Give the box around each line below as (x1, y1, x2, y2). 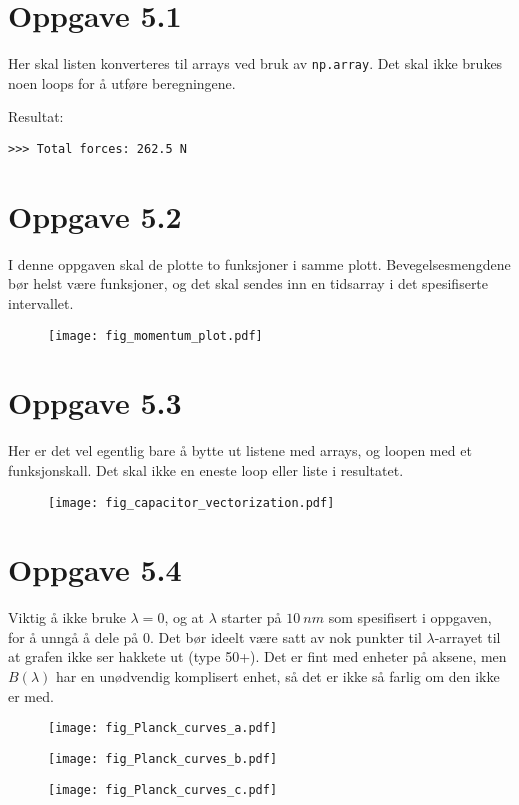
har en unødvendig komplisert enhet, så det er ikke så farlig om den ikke (55, 666, 500, 687)
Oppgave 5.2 (8, 195, 182, 236)
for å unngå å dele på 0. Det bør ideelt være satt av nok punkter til (8, 626, 422, 647)
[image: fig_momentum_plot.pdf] (48, 328, 263, 343)
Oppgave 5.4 (8, 549, 182, 590)
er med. (8, 685, 54, 706)
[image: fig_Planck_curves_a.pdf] (48, 721, 278, 736)
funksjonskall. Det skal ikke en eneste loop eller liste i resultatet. (8, 459, 404, 480)
